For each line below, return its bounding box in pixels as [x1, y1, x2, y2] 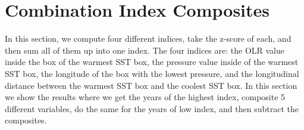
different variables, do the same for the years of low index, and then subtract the [5, 102, 299, 114]
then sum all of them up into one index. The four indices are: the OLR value [5, 44, 285, 56]
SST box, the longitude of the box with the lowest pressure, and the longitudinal [5, 67, 299, 79]
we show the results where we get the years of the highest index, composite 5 [5, 91, 286, 103]
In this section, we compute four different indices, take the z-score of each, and [5, 32, 292, 45]
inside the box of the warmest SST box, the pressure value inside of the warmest [5, 55, 299, 68]
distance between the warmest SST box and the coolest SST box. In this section [5, 79, 297, 91]
